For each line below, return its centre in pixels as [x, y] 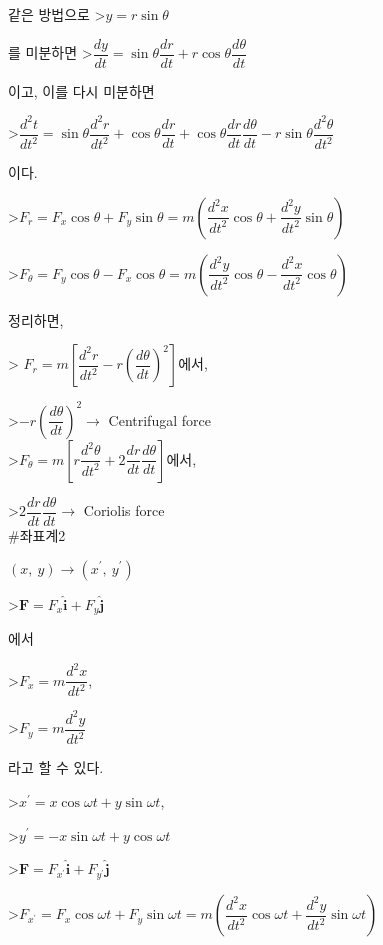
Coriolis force [124, 510]
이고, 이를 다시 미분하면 [81, 90]
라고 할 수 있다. [56, 767]
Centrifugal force [159, 419]
